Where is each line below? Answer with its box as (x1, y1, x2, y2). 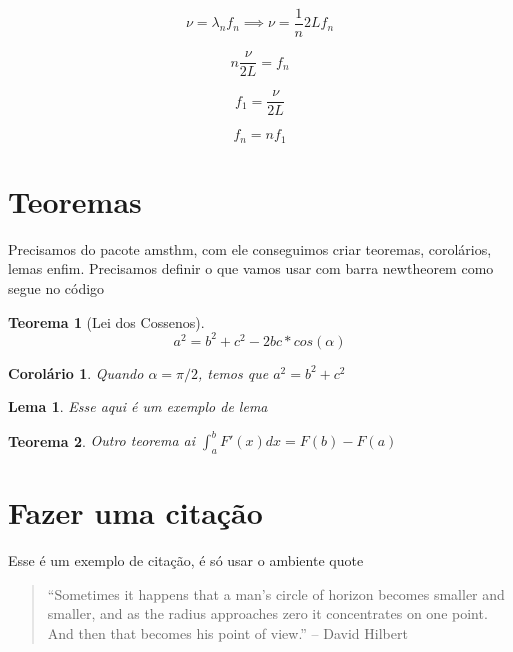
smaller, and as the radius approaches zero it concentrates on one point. (47, 603, 488, 624)
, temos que (198, 362, 269, 383)
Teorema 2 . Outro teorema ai (8, 430, 196, 451)
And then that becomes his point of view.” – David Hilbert (47, 623, 408, 644)
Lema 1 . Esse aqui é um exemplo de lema (8, 396, 268, 417)
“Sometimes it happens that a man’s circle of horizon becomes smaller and (47, 583, 505, 604)
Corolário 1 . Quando (8, 362, 144, 383)
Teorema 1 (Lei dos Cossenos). (8, 311, 205, 332)
